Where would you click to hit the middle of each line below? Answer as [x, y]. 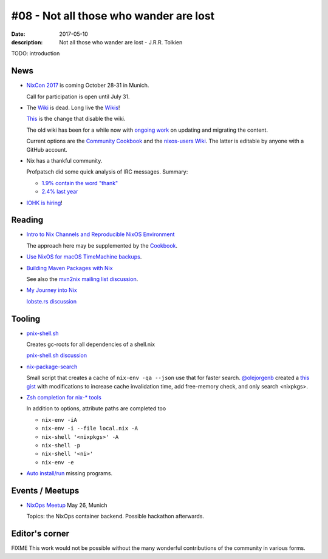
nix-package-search [52, 367]
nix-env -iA [59, 420]
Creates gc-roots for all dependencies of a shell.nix [91, 344]
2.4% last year [60, 192]
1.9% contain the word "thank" [80, 183]
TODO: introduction [36, 53]
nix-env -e [58, 462]
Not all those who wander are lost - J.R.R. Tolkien [121, 42]
